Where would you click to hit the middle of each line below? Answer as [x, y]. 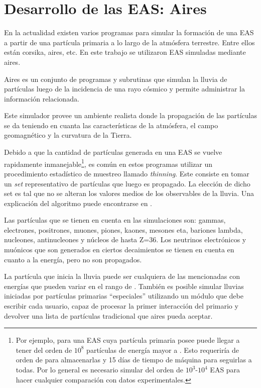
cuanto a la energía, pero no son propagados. [73, 259]
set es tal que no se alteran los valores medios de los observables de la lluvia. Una [129, 193]
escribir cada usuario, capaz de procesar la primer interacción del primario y [121, 306]
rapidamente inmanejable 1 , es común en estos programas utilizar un [108, 163]
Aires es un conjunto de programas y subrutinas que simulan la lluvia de [116, 79]
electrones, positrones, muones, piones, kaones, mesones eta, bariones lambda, [123, 229]
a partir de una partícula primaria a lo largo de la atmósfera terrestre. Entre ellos [129, 42]
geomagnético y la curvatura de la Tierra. [68, 135]
